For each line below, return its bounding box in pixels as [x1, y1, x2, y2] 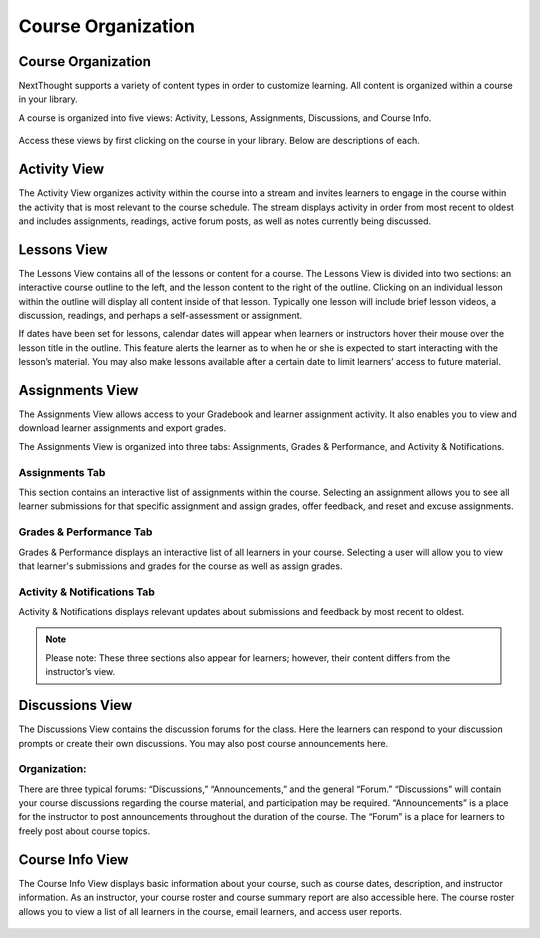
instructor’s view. [45, 666, 116, 678]
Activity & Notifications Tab [18, 585, 155, 599]
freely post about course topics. [18, 825, 150, 837]
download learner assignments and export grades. [18, 422, 227, 434]
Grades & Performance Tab [18, 525, 153, 539]
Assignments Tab [18, 465, 106, 479]
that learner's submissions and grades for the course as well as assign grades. [18, 560, 343, 572]
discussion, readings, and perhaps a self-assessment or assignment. [18, 310, 303, 321]
